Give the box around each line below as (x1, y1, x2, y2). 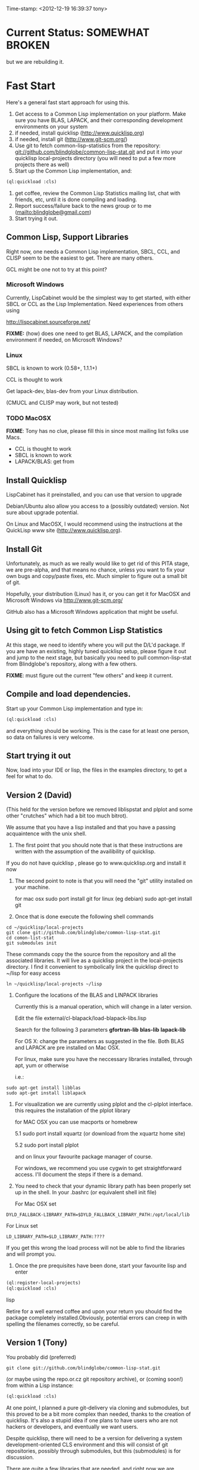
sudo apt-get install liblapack (6, 1090, 86, 1096)
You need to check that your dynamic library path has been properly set (14, 1182, 191, 1190)
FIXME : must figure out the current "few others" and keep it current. (6, 672, 173, 679)
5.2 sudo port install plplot (14, 1141, 79, 1148)
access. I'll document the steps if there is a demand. (14, 1171, 143, 1178)
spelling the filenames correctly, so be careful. (6, 1320, 120, 1327)
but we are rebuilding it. (6, 58, 64, 65)
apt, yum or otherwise (14, 1062, 69, 1069)
